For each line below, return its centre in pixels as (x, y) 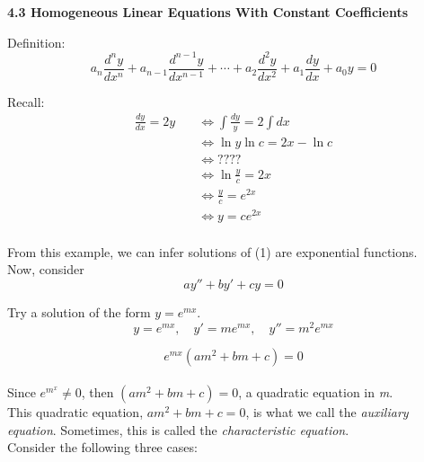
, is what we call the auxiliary (327, 412)
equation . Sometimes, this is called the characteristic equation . (178, 429)
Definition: (36, 42)
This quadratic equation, (75, 412)
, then (97, 392)
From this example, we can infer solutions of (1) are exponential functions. (212, 251)
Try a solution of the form (79, 312)
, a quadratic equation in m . (316, 392)
